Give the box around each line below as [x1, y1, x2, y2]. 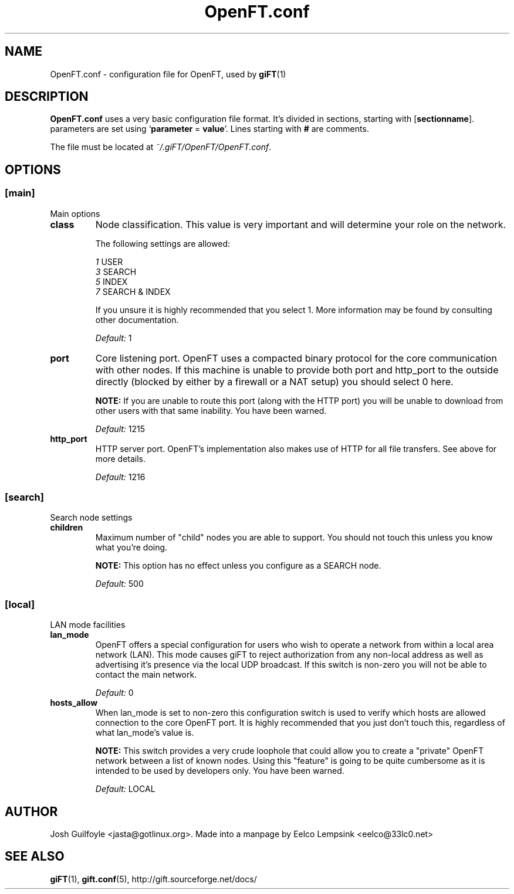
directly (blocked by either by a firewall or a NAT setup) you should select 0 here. [95, 375, 454, 387]
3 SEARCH [95, 266, 137, 277]
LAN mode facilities [50, 620, 126, 630]
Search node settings [50, 512, 133, 523]
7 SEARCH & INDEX [95, 286, 171, 297]
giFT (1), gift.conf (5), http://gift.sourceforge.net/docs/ [50, 873, 257, 884]
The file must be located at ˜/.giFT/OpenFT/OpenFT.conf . [50, 142, 272, 152]
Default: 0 [95, 688, 134, 698]
